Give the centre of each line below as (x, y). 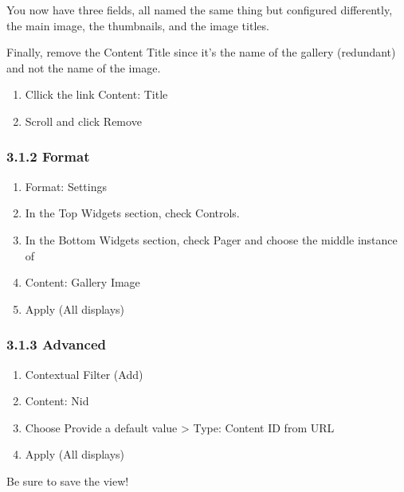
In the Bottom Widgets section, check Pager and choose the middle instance (211, 239)
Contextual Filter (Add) (84, 374)
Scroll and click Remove (83, 121)
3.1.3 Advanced (56, 344)
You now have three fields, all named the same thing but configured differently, (200, 10)
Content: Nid (57, 401)
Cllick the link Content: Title (96, 94)
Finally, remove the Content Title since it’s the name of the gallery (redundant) (201, 52)
